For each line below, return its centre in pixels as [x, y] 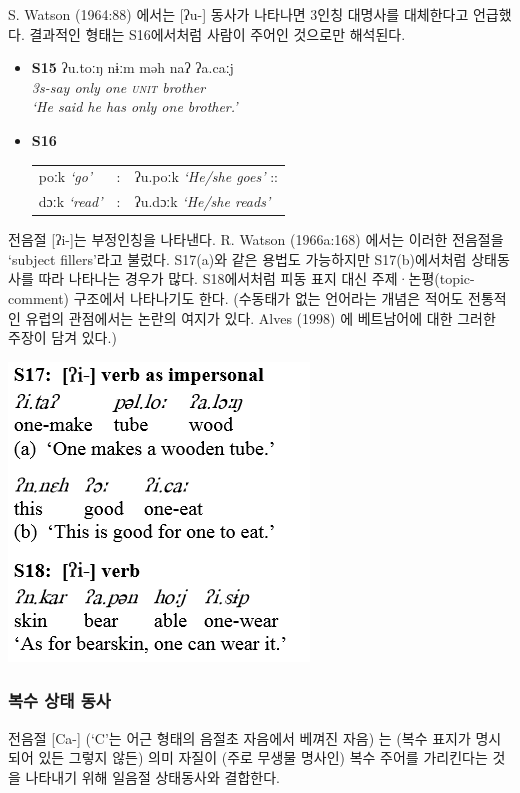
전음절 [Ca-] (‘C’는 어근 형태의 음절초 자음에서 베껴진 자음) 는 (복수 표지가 [239, 737]
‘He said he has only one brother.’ [134, 106]
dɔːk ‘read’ [70, 201]
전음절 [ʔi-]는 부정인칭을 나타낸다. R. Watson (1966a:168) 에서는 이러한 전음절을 [256, 239]
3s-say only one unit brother [118, 86]
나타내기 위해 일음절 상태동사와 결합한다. [152, 776]
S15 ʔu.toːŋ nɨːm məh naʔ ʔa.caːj [132, 67]
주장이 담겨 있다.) [62, 337]
